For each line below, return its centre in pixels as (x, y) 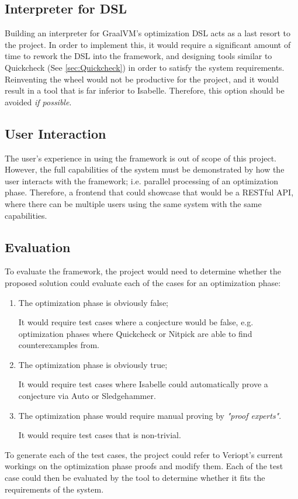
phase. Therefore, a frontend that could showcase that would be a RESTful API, (149, 192)
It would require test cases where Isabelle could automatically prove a (143, 384)
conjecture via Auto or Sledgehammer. (87, 396)
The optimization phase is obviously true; (93, 364)
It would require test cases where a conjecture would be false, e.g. (136, 322)
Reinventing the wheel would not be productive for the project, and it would (142, 79)
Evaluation (38, 247)
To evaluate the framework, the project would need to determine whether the (143, 271)
